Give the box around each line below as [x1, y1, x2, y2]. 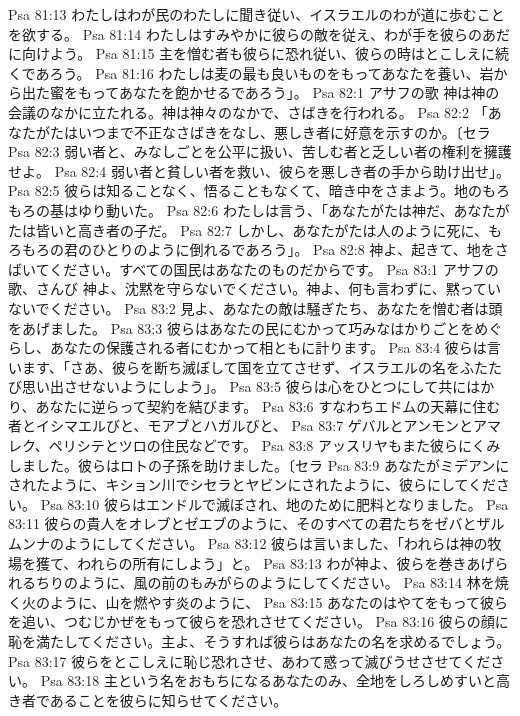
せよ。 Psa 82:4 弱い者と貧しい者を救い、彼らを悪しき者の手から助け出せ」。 [8, 160, 510, 181]
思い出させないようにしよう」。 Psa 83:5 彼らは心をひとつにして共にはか [21, 376, 495, 397]
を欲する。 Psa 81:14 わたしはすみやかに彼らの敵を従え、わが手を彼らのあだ [8, 23, 510, 44]
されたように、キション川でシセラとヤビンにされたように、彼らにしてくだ [8, 474, 497, 495]
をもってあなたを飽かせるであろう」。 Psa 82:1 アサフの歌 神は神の [63, 82, 500, 103]
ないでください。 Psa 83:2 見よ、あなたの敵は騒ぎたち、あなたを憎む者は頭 [8, 297, 503, 318]
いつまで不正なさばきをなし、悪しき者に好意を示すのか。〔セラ [77, 121, 491, 142]
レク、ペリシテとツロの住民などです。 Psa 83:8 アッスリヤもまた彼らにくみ [8, 435, 501, 456]
